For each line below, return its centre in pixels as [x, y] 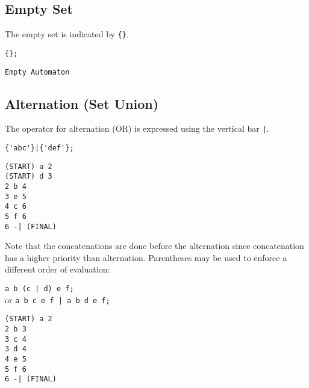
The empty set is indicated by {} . [67, 34]
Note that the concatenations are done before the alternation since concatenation [154, 246]
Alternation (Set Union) [82, 103]
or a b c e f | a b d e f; [58, 299]
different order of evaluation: [58, 269]
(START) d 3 [29, 177]
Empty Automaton [37, 72]
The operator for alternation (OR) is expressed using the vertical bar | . [137, 128]
